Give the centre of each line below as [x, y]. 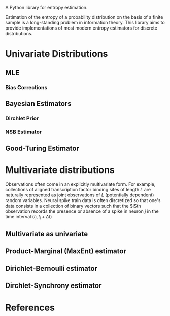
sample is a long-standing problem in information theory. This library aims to [85, 23]
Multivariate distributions [60, 170]
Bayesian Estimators [39, 104]
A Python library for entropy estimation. [46, 7]
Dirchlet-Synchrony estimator [54, 286]
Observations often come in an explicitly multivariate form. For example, [80, 184]
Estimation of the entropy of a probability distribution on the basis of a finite [84, 17]
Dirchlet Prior [22, 118]
